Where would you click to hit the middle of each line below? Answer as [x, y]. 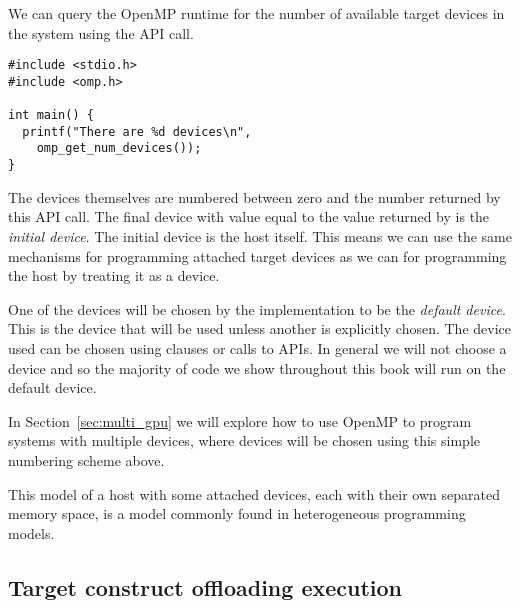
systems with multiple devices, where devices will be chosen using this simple [244, 440]
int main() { [51, 115]
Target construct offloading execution [205, 586]
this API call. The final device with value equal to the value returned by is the [249, 216]
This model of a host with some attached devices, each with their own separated [254, 493]
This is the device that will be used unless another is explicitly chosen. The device [259, 328]
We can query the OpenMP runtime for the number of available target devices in [256, 13]
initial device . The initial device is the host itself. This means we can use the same [260, 235]
